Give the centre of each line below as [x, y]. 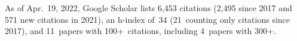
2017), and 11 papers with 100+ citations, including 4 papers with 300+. [140, 31]
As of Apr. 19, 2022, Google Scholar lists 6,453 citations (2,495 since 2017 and [148, 8]
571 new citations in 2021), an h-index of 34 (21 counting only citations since [148, 19]
